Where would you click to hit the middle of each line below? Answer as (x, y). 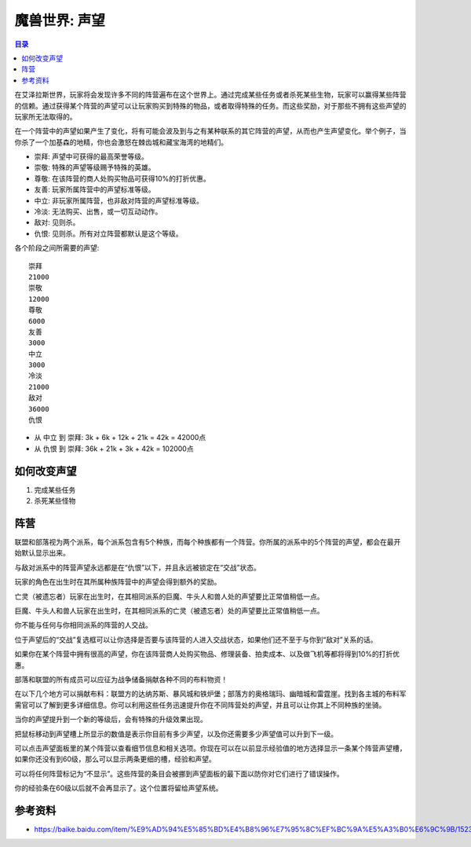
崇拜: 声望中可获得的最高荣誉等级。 (91, 156)
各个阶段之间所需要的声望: (57, 248)
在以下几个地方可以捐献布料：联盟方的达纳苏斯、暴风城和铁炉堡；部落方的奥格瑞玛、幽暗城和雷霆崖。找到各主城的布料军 (210, 694)
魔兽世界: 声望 (60, 20)
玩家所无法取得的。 (46, 116)
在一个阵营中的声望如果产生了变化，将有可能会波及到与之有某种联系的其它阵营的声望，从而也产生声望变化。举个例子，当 (210, 131)
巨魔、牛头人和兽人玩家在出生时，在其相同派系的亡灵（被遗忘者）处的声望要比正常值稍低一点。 (169, 610)
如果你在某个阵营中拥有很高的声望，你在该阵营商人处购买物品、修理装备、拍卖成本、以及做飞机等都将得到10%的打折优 (207, 654)
